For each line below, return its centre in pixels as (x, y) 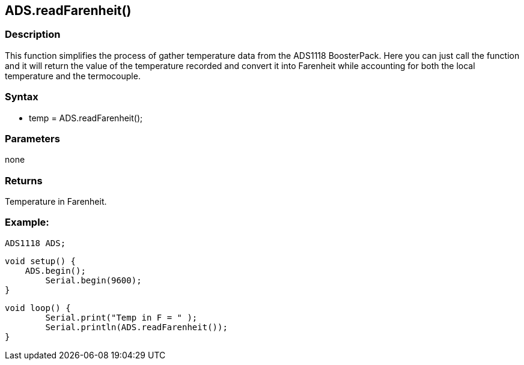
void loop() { (38, 308)
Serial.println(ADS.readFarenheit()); (136, 327)
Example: (27, 222)
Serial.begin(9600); (93, 280)
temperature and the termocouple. (73, 76)
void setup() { (41, 261)
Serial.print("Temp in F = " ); (121, 317)
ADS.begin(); (55, 270)
